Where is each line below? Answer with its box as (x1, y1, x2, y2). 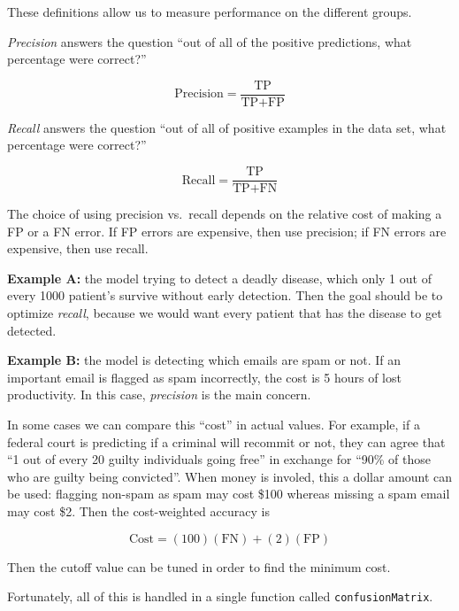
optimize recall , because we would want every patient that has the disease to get (7, 304, 442, 322)
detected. (7, 321, 57, 339)
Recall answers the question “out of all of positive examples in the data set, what (7, 118, 447, 136)
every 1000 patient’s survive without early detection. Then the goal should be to (7, 286, 443, 305)
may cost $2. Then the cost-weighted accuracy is (7, 502, 270, 520)
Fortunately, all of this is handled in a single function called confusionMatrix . (7, 587, 433, 606)
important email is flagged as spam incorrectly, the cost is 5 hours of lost (7, 367, 402, 386)
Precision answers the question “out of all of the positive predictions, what (7, 32, 412, 50)
